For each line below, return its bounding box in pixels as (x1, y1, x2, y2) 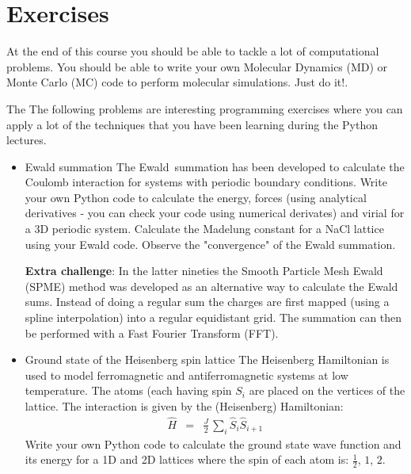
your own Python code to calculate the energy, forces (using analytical (25, 189, 367, 205)
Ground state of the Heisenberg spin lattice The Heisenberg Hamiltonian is (25, 351, 390, 368)
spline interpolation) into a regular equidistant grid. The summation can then (25, 309, 402, 326)
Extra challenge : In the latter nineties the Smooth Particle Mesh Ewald (25, 262, 383, 279)
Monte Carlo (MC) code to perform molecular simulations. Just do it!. (6, 74, 348, 90)
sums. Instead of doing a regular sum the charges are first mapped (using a (25, 293, 390, 310)
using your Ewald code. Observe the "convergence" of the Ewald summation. (25, 235, 396, 252)
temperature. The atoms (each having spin (25, 382, 232, 399)
